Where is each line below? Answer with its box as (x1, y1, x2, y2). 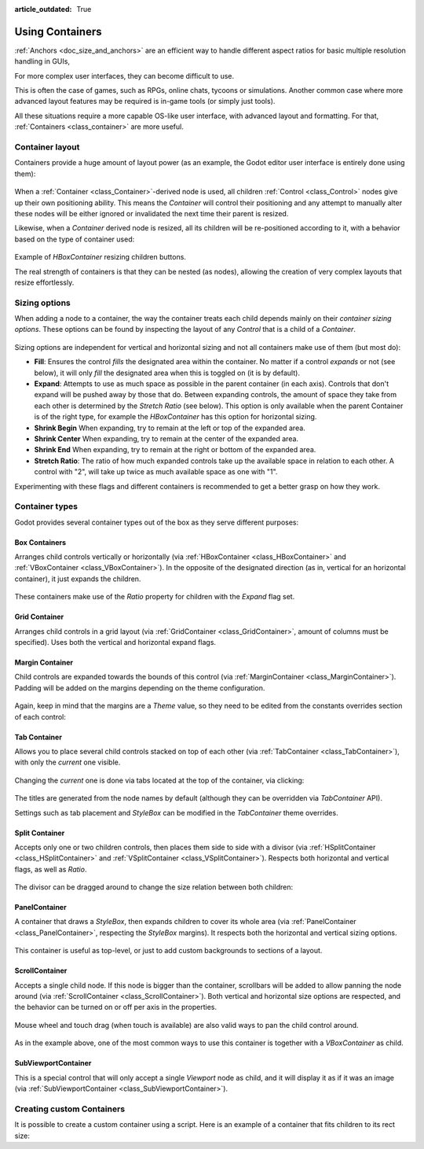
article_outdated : (14, 5, 72, 13)
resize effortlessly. (14, 278, 75, 287)
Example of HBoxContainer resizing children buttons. (14, 252, 186, 262)
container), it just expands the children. (14, 574, 141, 584)
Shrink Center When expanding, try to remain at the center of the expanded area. (34, 433, 298, 444)
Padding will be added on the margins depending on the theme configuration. (14, 683, 265, 692)
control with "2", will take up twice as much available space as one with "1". (34, 467, 278, 477)
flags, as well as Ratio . (14, 864, 87, 874)
